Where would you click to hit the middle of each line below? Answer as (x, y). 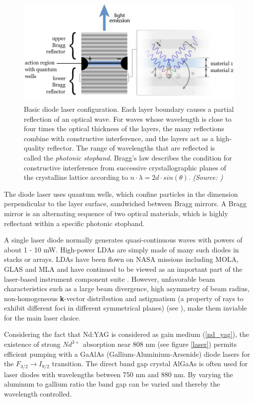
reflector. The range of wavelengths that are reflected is (131, 148)
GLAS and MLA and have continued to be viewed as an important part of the (123, 269)
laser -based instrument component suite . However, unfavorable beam (110, 279)
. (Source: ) (206, 177)
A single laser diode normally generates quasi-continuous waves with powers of (123, 240)
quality (34, 148)
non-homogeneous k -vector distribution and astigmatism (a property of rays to (124, 298)
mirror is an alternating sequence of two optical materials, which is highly (116, 213)
